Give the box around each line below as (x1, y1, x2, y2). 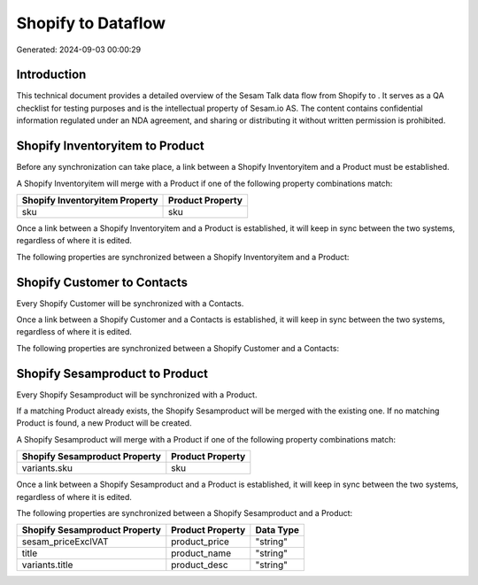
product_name (171, 547, 232, 559)
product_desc (171, 558, 229, 571)
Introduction (16, 67, 87, 82)
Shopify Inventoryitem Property (21, 194, 158, 206)
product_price (171, 535, 230, 548)
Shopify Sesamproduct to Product (16, 366, 208, 381)
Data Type (255, 524, 300, 536)
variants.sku (21, 462, 73, 474)
